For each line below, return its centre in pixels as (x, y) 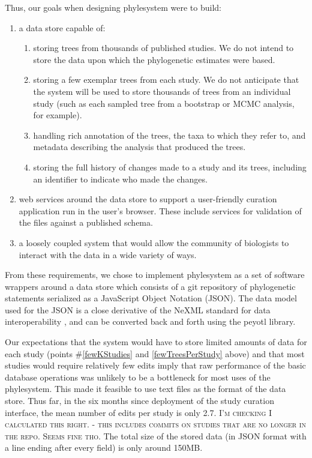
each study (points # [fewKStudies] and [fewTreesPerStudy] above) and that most (155, 353)
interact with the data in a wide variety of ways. (108, 254)
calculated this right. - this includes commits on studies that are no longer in (155, 424)
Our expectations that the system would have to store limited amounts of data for (156, 342)
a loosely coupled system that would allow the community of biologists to (154, 242)
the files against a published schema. (86, 222)
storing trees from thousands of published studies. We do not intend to (163, 48)
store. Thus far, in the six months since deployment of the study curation (139, 401)
